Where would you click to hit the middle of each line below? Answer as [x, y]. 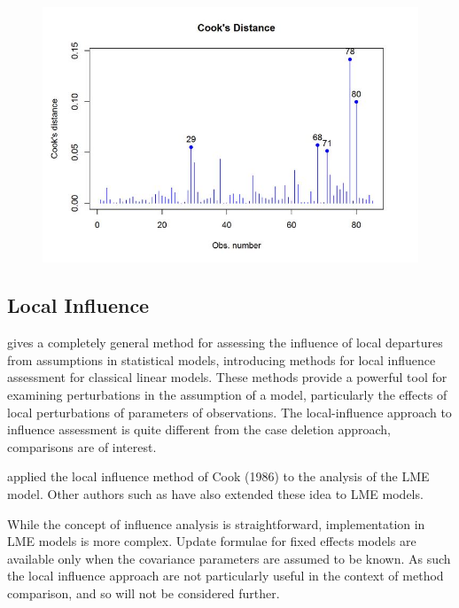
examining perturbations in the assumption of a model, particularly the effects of [227, 395]
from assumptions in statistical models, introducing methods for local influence [222, 359]
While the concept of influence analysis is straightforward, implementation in [216, 523]
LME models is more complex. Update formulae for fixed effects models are [212, 541]
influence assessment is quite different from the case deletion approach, [199, 429]
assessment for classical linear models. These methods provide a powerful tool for [227, 377]
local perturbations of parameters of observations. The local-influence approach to [229, 412]
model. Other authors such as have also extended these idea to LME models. [215, 494]
